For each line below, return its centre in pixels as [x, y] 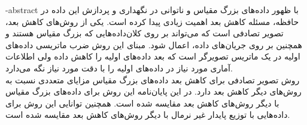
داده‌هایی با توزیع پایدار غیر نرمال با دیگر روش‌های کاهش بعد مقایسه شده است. [148, 115]
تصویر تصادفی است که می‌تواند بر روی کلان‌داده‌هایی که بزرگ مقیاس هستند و [145, 33]
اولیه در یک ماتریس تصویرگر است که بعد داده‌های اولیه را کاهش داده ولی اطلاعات [153, 56]
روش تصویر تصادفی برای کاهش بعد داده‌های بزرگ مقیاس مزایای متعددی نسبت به [153, 79]
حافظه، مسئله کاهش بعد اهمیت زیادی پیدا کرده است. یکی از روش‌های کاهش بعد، [152, 21]
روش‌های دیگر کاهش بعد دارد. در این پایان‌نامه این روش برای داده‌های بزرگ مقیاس [153, 91]
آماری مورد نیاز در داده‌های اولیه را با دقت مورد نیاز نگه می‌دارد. [119, 68]
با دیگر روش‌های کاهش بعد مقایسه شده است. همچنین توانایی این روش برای [142, 103]
